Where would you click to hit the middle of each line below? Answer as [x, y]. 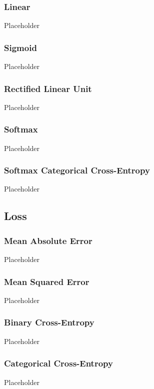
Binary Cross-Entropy [49, 322]
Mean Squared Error [47, 281]
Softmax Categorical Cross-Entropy [77, 170]
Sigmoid [20, 47]
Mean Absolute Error [48, 240]
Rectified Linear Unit [48, 88]
